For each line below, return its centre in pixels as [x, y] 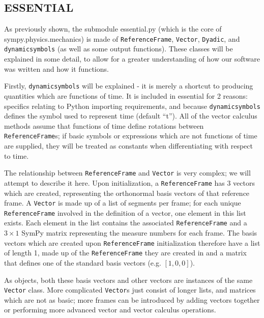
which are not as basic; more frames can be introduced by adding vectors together [132, 299]
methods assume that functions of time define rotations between [104, 125]
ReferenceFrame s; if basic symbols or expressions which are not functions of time [131, 136]
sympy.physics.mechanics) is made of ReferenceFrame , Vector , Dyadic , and [122, 38]
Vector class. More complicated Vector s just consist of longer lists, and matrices [130, 290]
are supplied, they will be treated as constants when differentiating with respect [128, 146]
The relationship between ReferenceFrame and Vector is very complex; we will [127, 173]
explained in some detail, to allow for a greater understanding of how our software [132, 59]
